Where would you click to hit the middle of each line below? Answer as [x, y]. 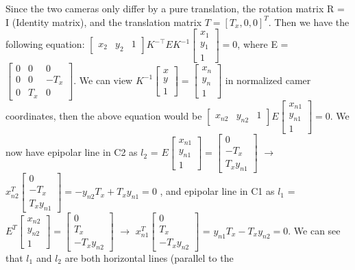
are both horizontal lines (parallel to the [149, 257]
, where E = [263, 44]
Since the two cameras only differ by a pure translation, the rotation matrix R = [175, 8]
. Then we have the [309, 22]
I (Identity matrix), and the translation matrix [104, 22]
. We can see [314, 230]
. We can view [103, 80]
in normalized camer [268, 80]
